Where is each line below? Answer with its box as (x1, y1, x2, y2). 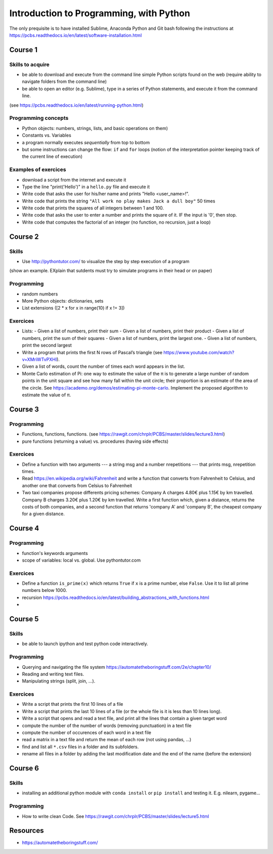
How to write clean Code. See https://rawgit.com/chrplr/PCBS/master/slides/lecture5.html (22, 813, 209, 819)
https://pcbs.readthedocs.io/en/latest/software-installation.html (9, 32, 142, 38)
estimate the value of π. (22, 392, 71, 398)
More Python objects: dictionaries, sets (22, 297, 104, 304)
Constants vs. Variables (22, 132, 72, 139)
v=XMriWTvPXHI (22, 357, 57, 363)
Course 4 (9, 524, 39, 533)
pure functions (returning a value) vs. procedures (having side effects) (22, 438, 169, 444)
